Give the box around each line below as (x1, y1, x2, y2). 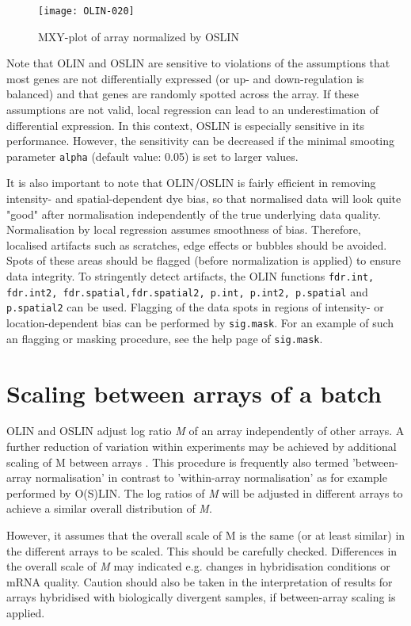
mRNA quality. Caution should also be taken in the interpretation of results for (6, 573, 393, 590)
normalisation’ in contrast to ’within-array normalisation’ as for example (35, 469, 387, 486)
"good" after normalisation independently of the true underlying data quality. (6, 205, 381, 222)
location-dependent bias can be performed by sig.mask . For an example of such (6, 315, 394, 330)
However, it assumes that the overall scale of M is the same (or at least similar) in (6, 527, 405, 543)
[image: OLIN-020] (38, 6, 135, 17)
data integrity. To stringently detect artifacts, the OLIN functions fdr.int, (6, 268, 375, 284)
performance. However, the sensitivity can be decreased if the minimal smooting (6, 132, 395, 149)
